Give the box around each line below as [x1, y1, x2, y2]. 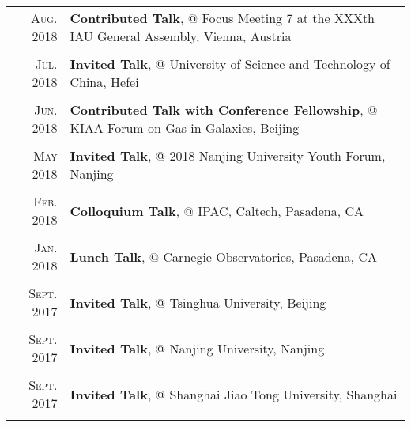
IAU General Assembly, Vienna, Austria [70, 27, 292, 45]
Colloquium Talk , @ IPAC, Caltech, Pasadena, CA [70, 201, 364, 220]
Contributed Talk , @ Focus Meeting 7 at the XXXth [70, 9, 375, 27]
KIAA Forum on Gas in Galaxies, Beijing [70, 119, 300, 137]
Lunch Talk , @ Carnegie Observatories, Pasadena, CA [70, 247, 377, 266]
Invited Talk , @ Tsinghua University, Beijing [70, 293, 326, 312]
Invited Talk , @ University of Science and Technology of [70, 55, 390, 73]
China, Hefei [70, 73, 139, 91]
